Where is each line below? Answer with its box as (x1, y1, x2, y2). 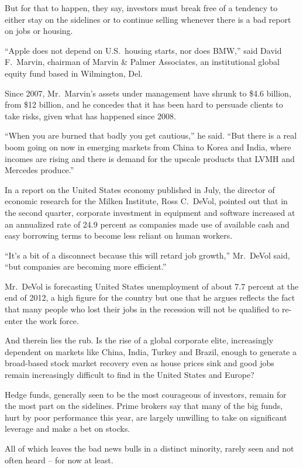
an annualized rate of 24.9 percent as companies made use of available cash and (5, 218, 290, 230)
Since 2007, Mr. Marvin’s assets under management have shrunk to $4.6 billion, (5, 87, 291, 99)
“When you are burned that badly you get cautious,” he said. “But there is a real (5, 129, 297, 142)
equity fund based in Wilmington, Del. (5, 67, 143, 79)
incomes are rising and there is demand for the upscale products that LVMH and (5, 152, 295, 164)
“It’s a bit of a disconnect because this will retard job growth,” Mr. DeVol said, (5, 249, 290, 261)
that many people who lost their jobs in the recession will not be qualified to (5, 303, 280, 315)
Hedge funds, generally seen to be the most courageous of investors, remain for (5, 388, 287, 400)
